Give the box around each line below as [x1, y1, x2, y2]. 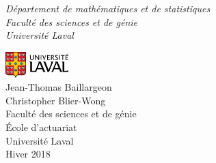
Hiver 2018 [5, 147, 51, 161]
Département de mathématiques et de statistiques [5, 1, 211, 15]
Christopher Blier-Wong [5, 93, 106, 107]
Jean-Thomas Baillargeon [5, 80, 112, 94]
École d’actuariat [5, 119, 77, 134]
